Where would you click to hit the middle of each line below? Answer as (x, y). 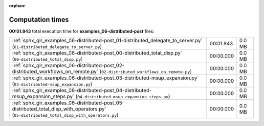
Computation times (39, 19)
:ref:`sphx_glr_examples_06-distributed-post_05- (68, 103)
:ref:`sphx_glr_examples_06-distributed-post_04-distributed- (82, 90)
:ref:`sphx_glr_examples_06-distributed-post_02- (68, 66)
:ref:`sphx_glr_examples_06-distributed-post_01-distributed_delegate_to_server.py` (107, 40)
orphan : (17, 6)
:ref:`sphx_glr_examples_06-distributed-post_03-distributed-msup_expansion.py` (105, 78)
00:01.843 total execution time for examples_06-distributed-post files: (82, 31)
